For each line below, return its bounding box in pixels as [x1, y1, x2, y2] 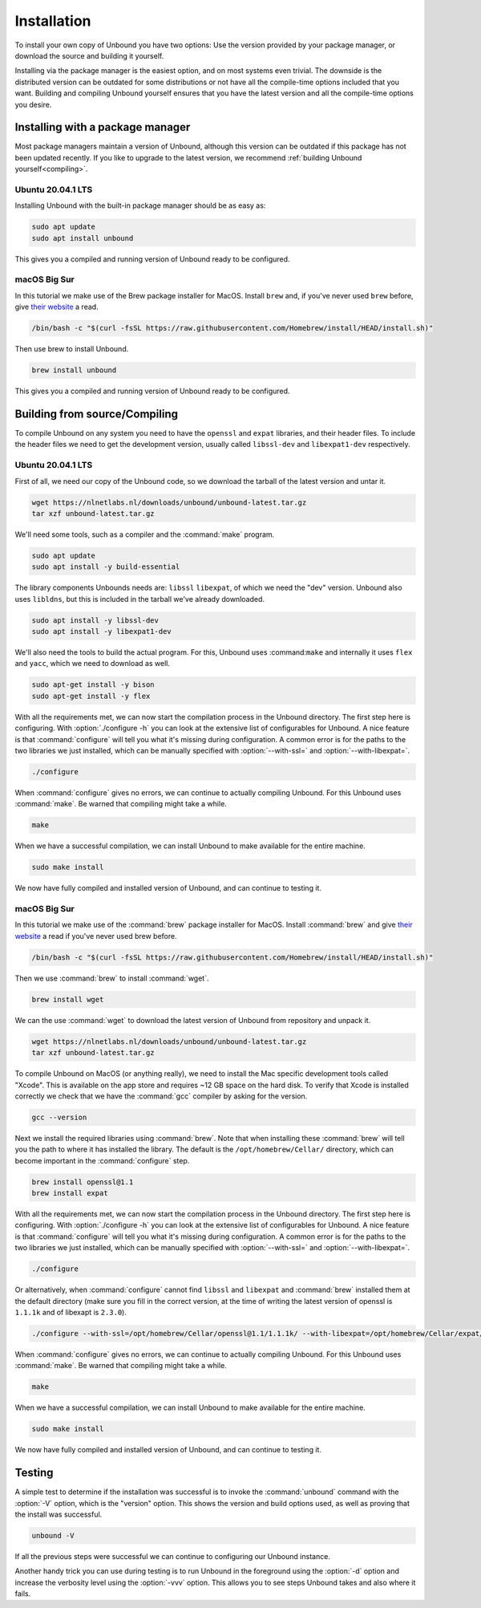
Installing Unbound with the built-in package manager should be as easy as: [14, 201, 266, 210]
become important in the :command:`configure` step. [14, 1155, 190, 1165]
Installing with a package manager [14, 120, 191, 134]
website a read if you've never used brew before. [14, 931, 177, 940]
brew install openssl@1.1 [31, 1177, 134, 1187]
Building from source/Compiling [14, 407, 179, 420]
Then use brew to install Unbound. [14, 344, 129, 354]
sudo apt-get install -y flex [31, 691, 151, 700]
